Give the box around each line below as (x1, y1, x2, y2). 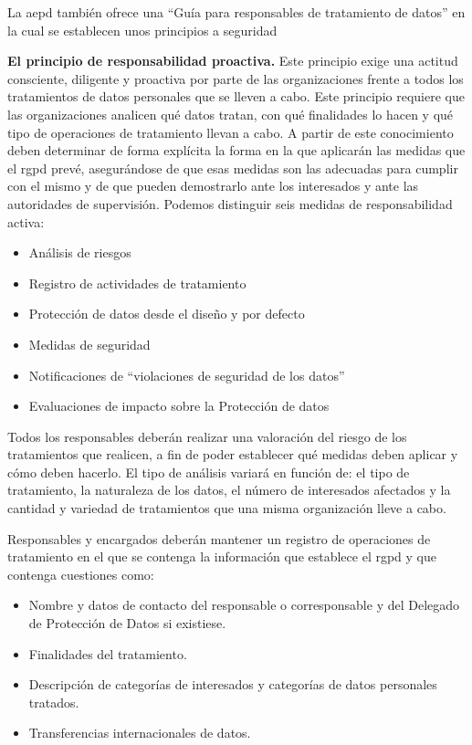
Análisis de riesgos (28, 243, 131, 262)
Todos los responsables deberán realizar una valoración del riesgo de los (7, 426, 407, 446)
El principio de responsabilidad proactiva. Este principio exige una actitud (7, 51, 458, 70)
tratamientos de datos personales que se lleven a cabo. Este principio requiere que (7, 87, 465, 106)
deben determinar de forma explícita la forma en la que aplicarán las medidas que (7, 141, 466, 160)
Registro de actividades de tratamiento (28, 273, 246, 292)
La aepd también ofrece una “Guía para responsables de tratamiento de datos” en (7, 3, 466, 21)
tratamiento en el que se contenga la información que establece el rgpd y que (7, 547, 437, 566)
